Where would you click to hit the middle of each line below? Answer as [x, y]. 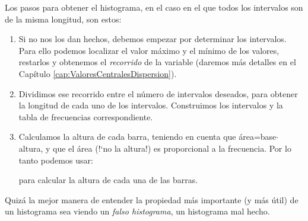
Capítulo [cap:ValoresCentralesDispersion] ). [98, 73]
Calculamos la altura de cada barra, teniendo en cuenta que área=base [147, 137]
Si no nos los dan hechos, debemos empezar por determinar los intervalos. [153, 39]
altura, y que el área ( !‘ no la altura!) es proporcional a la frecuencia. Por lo [155, 148]
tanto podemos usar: [56, 160]
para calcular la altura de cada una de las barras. [108, 180]
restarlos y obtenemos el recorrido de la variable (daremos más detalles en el [157, 62]
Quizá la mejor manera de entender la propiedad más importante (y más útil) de [152, 199]
